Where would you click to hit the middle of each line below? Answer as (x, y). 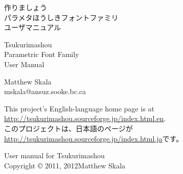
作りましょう (26, 7)
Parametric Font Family (42, 54)
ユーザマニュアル (33, 27)
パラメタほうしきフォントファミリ (61, 17)
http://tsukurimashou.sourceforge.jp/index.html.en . (85, 118)
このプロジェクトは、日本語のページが (68, 128)
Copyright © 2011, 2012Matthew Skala (65, 165)
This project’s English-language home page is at (79, 108)
